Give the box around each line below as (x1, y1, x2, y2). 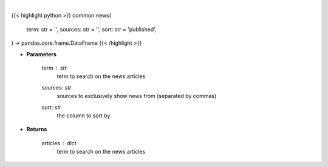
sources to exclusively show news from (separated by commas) (56, 93, 217, 100)
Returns (26, 126, 47, 133)
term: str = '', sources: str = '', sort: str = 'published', (26, 25, 157, 33)
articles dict (41, 139, 77, 146)
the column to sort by (56, 112, 111, 119)
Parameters (26, 50, 57, 57)
